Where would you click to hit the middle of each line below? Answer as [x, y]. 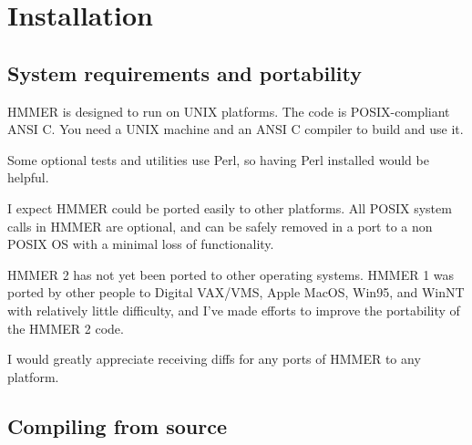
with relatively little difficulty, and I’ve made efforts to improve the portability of [234, 310]
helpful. [28, 177]
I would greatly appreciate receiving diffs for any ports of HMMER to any [214, 359]
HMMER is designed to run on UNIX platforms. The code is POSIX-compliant [229, 111]
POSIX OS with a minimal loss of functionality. [141, 244]
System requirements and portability [185, 72]
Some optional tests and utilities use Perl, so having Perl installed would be [218, 159]
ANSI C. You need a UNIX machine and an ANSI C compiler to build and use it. [236, 129]
